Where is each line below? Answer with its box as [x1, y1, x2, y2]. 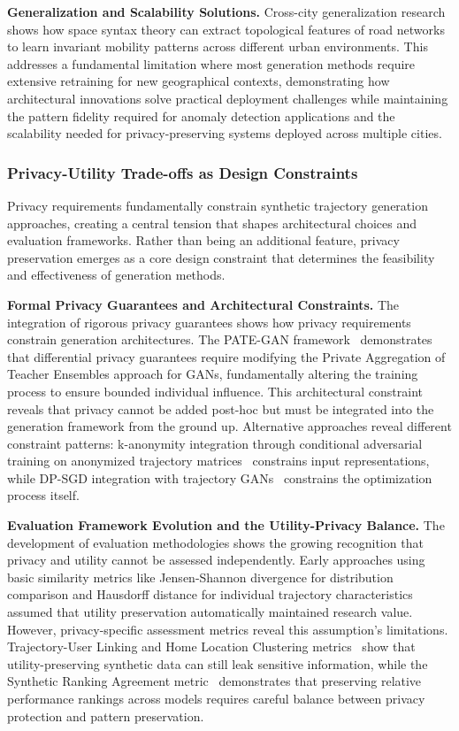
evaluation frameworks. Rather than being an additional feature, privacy [7, 231, 400, 250]
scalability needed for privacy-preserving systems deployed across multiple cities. [7, 124, 442, 142]
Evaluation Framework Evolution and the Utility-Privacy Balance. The [7, 516, 445, 535]
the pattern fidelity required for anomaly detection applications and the [7, 106, 395, 125]
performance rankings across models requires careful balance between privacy [7, 689, 425, 707]
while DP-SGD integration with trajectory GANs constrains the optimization [7, 468, 432, 487]
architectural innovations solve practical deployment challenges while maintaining [7, 88, 448, 107]
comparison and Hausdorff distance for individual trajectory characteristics [7, 585, 413, 604]
